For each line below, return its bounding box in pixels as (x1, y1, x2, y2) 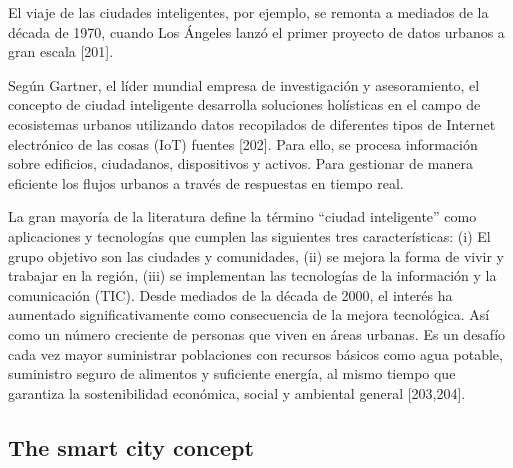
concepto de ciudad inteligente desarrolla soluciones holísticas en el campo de (8, 94, 481, 115)
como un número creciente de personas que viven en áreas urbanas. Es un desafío (8, 323, 506, 344)
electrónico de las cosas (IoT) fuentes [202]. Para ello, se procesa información (8, 133, 478, 154)
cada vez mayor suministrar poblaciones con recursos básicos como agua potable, (8, 343, 503, 364)
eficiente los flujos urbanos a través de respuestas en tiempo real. (8, 172, 404, 193)
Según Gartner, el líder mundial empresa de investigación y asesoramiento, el (8, 74, 480, 95)
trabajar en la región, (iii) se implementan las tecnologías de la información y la (8, 265, 497, 286)
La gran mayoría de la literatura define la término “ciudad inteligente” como (8, 206, 477, 227)
